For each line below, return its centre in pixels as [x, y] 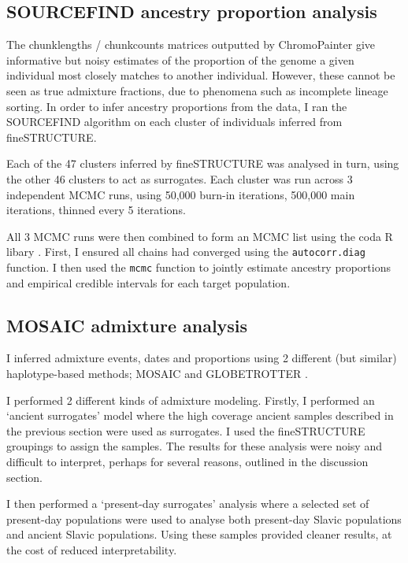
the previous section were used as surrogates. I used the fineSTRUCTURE [186, 430]
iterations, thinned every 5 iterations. [96, 210]
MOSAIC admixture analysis [127, 325]
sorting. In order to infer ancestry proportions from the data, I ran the [177, 106]
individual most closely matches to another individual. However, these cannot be [201, 75]
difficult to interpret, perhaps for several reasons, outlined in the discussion [187, 461]
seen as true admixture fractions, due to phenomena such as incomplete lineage [197, 90]
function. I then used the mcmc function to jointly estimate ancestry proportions [198, 267]
